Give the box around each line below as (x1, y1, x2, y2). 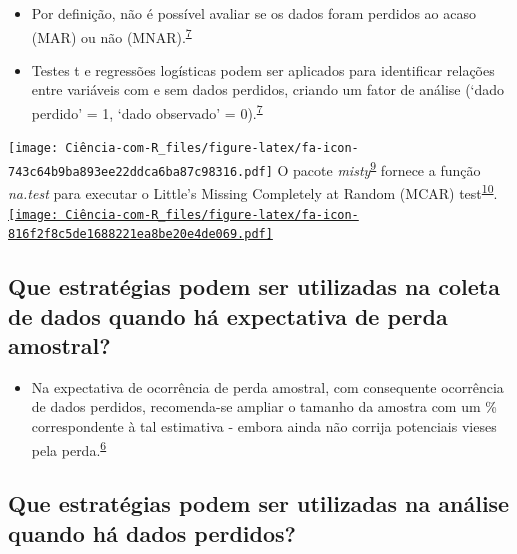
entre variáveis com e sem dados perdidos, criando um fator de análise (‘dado (31, 79, 505, 100)
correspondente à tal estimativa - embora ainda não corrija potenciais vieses (31, 415, 497, 436)
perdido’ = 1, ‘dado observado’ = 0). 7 (31, 100, 263, 123)
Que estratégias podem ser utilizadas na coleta (8, 271, 500, 302)
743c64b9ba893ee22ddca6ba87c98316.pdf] (8, 164, 273, 179)
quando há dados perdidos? (8, 517, 296, 548)
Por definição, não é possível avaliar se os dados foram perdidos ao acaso (31, 3, 476, 23)
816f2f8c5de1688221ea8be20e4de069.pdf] (8, 227, 273, 242)
